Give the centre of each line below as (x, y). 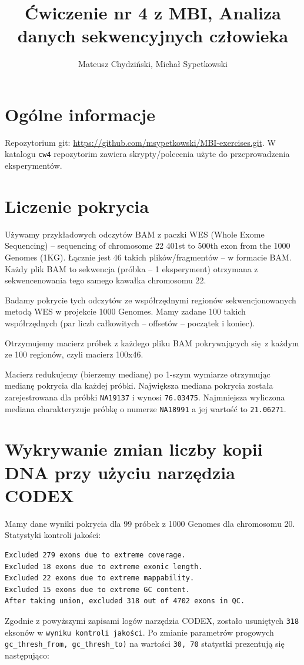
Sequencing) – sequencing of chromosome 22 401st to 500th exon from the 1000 (148, 245)
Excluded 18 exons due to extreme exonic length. (104, 567)
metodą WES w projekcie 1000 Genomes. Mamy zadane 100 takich (125, 311)
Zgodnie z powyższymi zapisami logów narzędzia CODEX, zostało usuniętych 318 (152, 620)
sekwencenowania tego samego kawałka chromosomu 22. (106, 280)
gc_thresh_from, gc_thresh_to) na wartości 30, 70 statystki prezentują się (145, 644)
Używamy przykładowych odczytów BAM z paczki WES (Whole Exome (135, 234)
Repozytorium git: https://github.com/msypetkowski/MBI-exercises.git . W (140, 142)
